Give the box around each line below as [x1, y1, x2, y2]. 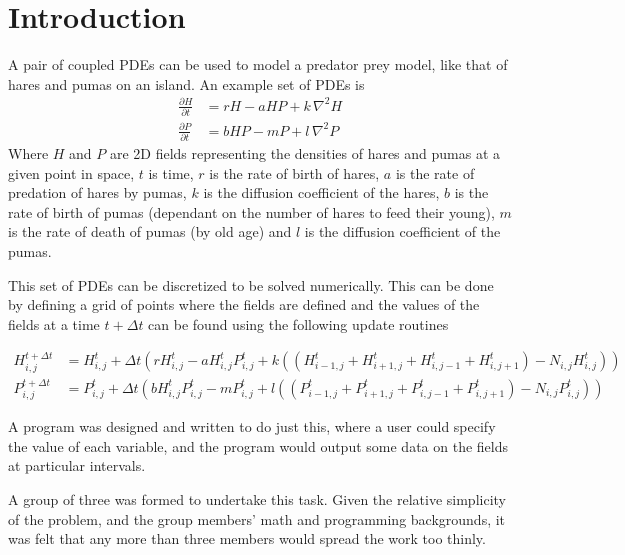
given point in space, [8, 162, 135, 183]
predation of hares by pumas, [8, 182, 187, 203]
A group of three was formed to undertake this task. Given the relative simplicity [8, 489, 506, 510]
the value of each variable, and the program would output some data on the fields [8, 435, 508, 456]
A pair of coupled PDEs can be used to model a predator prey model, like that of [8, 54, 508, 75]
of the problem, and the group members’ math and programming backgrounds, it [8, 508, 506, 529]
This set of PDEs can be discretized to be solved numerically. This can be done [8, 274, 494, 295]
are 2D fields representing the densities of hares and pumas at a [109, 143, 501, 164]
